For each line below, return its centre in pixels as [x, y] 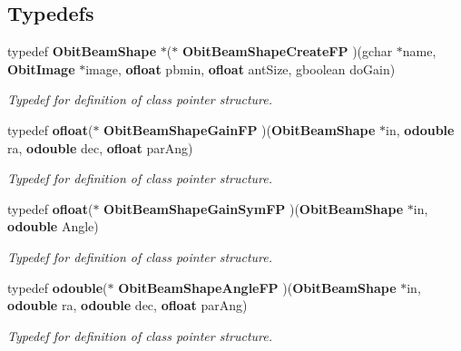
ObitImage [41, 68]
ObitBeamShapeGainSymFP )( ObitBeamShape [254, 208]
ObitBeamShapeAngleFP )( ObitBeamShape [257, 287]
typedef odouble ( [58, 287]
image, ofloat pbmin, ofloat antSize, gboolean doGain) [240, 68]
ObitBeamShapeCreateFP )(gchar [287, 51]
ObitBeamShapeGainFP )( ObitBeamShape [240, 129]
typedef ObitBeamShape [82, 51]
